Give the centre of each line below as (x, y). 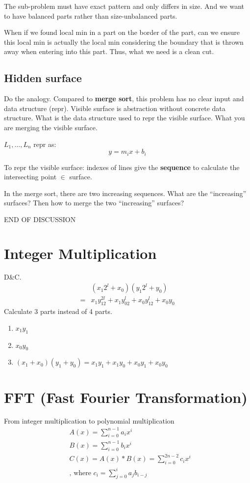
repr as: (45, 144)
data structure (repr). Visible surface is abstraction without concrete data (115, 108)
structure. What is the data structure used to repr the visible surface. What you (125, 118)
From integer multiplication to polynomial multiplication (89, 420)
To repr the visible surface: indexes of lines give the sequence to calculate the (122, 167)
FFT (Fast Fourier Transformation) (126, 397)
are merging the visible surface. (51, 127)
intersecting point (30, 177)
